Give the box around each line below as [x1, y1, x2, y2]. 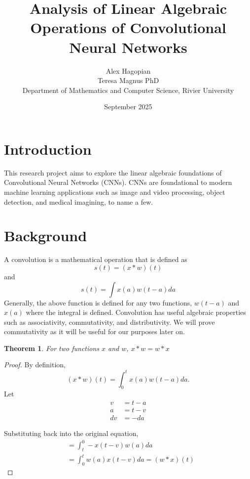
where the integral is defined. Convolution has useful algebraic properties [26, 307, 246, 317]
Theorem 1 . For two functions [4, 343, 100, 353]
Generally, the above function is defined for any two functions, [4, 297, 192, 307]
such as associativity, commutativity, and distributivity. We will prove [4, 316, 215, 327]
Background [4, 225, 87, 246]
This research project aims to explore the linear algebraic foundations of [4, 167, 222, 177]
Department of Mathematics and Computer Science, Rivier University [22, 85, 234, 95]
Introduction [4, 138, 92, 159]
